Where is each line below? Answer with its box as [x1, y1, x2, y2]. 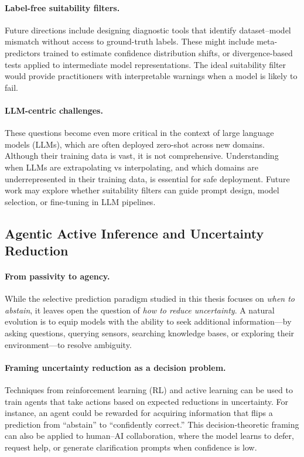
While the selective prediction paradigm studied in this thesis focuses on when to [5, 292, 295, 305]
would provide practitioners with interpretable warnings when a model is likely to [5, 70, 298, 82]
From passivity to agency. [5, 270, 110, 282]
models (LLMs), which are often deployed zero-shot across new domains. [5, 138, 265, 150]
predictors [5, 46, 40, 59]
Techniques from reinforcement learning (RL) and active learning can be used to [5, 384, 293, 396]
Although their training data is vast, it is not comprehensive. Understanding [5, 149, 279, 162]
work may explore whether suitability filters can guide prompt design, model [5, 184, 279, 196]
